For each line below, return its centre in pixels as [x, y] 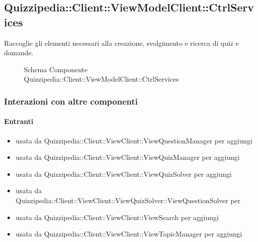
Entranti [19, 121]
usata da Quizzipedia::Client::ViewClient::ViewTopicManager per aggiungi [129, 234]
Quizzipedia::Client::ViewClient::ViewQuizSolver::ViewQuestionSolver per [128, 200]
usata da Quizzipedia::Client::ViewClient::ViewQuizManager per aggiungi [128, 157]
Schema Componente [56, 69]
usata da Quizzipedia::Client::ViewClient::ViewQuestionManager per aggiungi [134, 140]
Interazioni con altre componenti [71, 101]
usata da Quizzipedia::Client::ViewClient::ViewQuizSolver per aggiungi [124, 174]
